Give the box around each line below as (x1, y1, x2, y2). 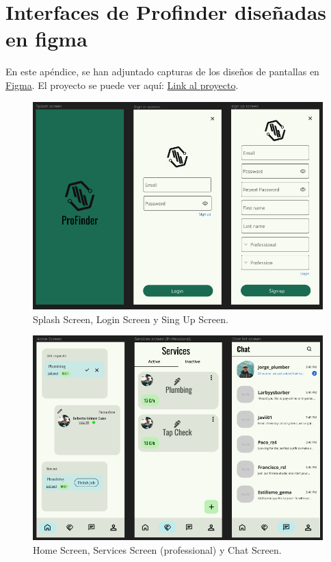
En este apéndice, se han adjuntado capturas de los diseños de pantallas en (5, 64, 319, 79)
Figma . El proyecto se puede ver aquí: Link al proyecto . (5, 77, 239, 92)
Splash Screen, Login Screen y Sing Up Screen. (33, 311, 228, 326)
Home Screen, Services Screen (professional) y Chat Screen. (33, 543, 282, 557)
